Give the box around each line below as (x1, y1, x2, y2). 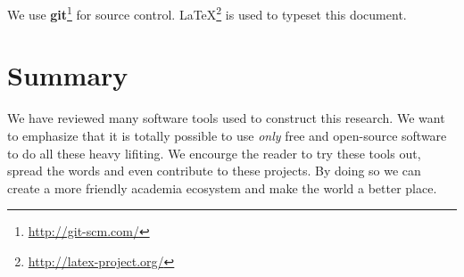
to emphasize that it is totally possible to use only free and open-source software (7, 126, 447, 144)
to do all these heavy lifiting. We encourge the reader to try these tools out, (7, 143, 421, 162)
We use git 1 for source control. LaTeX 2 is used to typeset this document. (7, 3, 407, 23)
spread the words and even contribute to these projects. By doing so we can (7, 161, 421, 180)
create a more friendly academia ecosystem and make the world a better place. (7, 178, 437, 197)
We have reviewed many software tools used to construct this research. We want (7, 109, 445, 127)
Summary (7, 57, 128, 94)
